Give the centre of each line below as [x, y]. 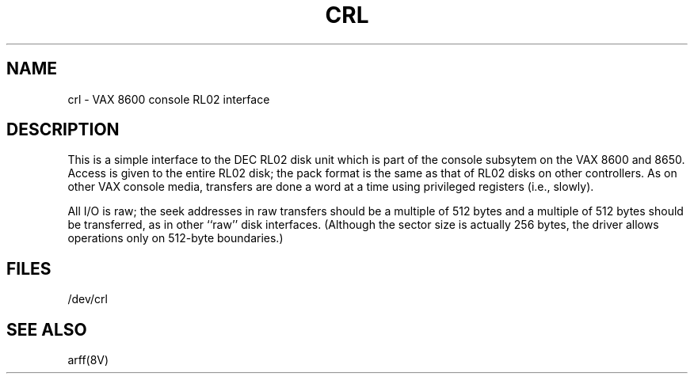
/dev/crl [88, 299]
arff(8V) [88, 360]
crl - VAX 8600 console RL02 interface [169, 99]
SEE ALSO [47, 329]
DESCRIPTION [63, 130]
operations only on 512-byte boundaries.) [175, 238]
